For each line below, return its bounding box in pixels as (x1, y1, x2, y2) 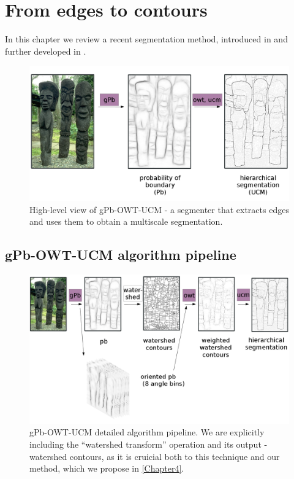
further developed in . (5, 44, 86, 57)
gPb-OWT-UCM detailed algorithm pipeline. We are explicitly (29, 426, 265, 438)
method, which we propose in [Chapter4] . (29, 462, 184, 475)
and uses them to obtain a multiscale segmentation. (29, 215, 223, 228)
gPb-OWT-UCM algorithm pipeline (5, 245, 236, 264)
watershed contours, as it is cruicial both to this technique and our (29, 450, 280, 462)
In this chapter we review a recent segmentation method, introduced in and (5, 33, 288, 45)
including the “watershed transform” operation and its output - (29, 437, 268, 450)
